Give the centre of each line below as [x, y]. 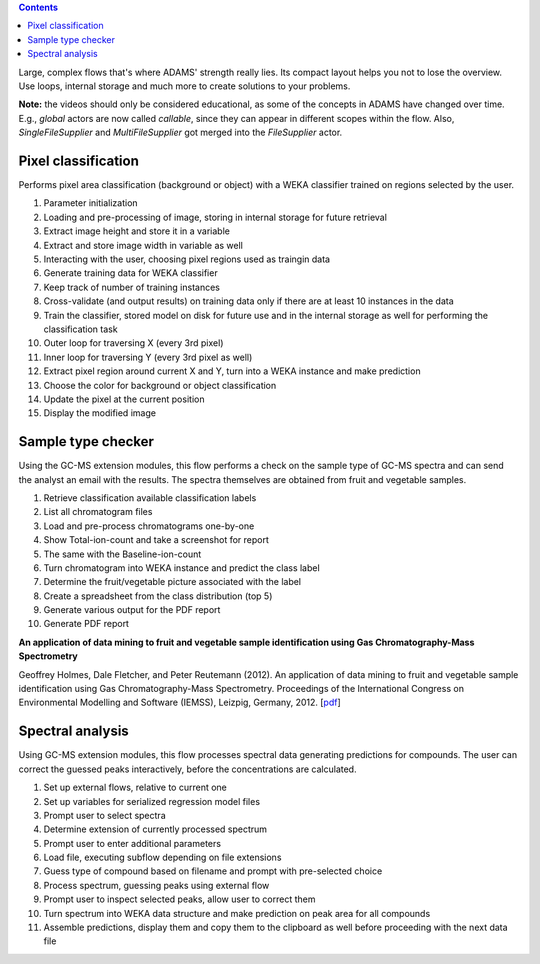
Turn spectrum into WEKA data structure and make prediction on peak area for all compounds [237, 913]
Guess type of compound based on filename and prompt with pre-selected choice [213, 871]
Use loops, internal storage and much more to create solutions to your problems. [184, 86]
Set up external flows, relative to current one [135, 787]
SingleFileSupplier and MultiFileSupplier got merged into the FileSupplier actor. [180, 132]
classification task [81, 329]
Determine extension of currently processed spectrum [155, 829]
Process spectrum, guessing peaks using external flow [156, 885]
